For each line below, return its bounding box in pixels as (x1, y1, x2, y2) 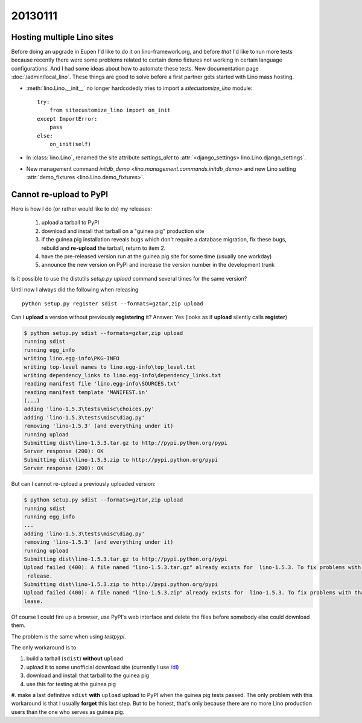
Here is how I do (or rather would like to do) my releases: (11, 205, 152, 212)
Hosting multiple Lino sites (11, 32, 114, 42)
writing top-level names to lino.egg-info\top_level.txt (24, 363, 196, 371)
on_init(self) (49, 141, 92, 147)
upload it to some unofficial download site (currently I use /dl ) (26, 663, 179, 670)
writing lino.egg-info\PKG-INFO (24, 355, 120, 362)
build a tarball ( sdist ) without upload (26, 655, 124, 662)
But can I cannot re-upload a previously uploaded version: (11, 480, 156, 488)
